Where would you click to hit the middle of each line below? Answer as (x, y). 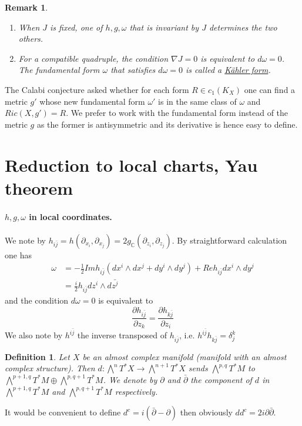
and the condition (37, 300)
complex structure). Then (50, 368)
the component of (221, 379)
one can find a (270, 89)
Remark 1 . (26, 7)
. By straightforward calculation (229, 240)
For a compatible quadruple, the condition (93, 58)
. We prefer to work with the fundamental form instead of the (177, 113)
